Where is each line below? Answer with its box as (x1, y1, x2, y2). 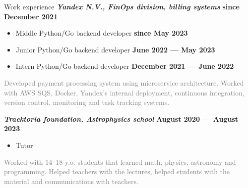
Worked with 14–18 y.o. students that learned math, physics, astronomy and (4, 156, 236, 167)
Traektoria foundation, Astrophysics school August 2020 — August (4, 113, 239, 124)
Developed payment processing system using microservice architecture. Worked (4, 77, 244, 88)
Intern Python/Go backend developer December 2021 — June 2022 (15, 61, 234, 71)
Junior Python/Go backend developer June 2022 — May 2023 (15, 44, 215, 54)
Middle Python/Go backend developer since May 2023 (15, 28, 188, 38)
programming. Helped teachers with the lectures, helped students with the (4, 166, 230, 177)
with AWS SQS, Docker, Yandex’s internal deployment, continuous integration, (4, 87, 245, 97)
